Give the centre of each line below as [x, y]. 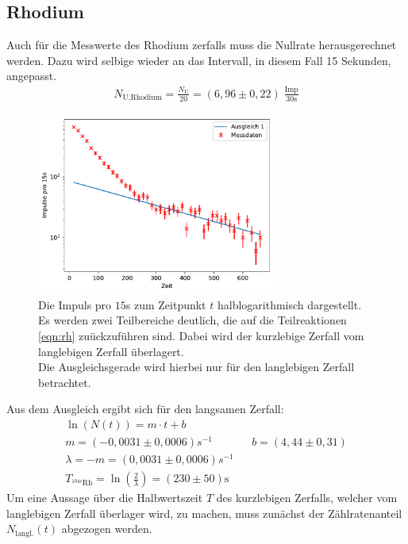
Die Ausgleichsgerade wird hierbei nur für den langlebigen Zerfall [196, 367]
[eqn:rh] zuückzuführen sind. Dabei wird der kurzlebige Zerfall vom [201, 335]
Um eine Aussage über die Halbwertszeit [105, 498]
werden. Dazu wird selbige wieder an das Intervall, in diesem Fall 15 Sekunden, [199, 60]
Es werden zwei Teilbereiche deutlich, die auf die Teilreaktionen [192, 320]
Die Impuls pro [75, 304]
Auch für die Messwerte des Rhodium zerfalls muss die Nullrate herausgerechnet [202, 45]
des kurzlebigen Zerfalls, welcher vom [307, 498]
